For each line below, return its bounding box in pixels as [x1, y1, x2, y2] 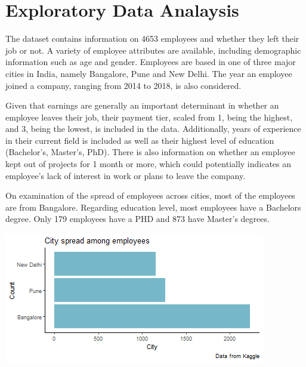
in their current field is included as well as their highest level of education [5, 134, 274, 146]
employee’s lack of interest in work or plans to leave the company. [5, 169, 246, 181]
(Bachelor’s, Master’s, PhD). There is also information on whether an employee [5, 146, 295, 158]
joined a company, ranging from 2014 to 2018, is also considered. [5, 79, 242, 91]
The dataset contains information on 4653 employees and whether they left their [5, 32, 299, 45]
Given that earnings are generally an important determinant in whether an [5, 99, 279, 112]
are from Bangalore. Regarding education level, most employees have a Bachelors [5, 201, 301, 213]
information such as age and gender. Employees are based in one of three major [5, 55, 296, 68]
